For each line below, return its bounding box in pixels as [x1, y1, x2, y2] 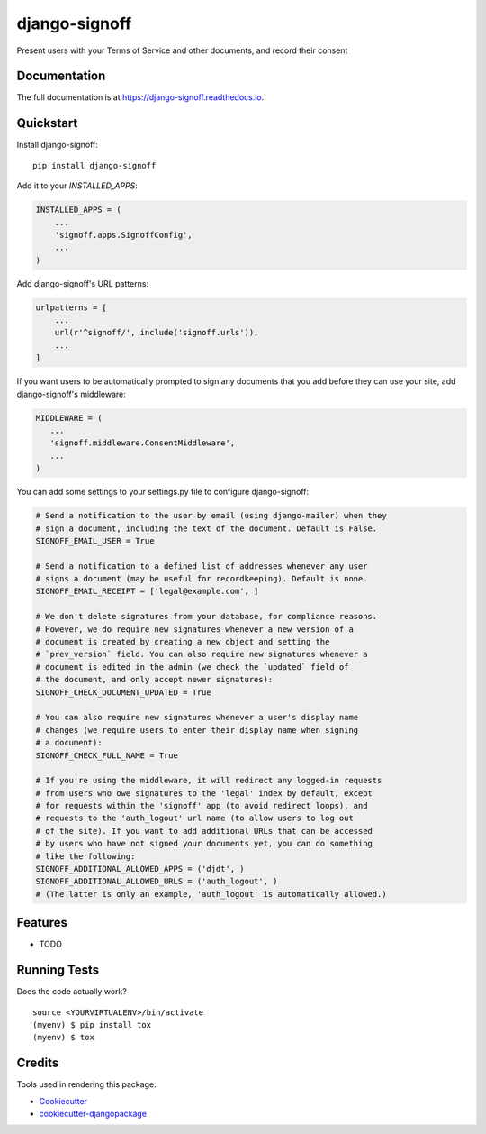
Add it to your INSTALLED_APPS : [16, 180, 139, 191]
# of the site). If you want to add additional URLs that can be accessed [35, 826, 373, 836]
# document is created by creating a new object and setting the [35, 636, 330, 647]
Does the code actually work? [16, 986, 128, 997]
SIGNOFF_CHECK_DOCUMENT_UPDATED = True [35, 687, 211, 698]
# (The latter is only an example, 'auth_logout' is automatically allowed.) [35, 889, 387, 899]
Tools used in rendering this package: [16, 1079, 157, 1090]
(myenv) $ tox [32, 1032, 94, 1043]
